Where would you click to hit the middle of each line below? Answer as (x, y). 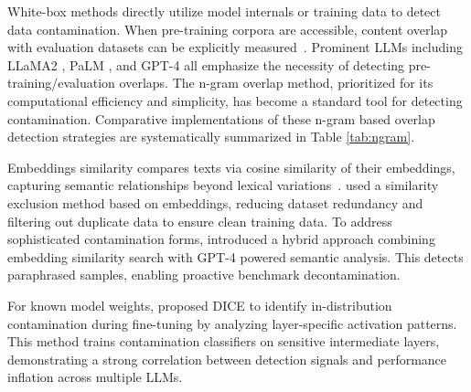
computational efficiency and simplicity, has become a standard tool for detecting (235, 100)
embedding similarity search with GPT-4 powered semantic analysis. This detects (235, 256)
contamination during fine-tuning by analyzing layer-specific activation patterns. (232, 323)
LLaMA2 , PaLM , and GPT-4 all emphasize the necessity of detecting (206, 64)
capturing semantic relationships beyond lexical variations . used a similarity (223, 185)
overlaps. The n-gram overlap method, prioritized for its (276, 83)
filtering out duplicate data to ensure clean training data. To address (200, 221)
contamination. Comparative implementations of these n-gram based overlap (221, 118)
